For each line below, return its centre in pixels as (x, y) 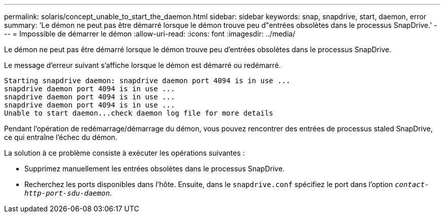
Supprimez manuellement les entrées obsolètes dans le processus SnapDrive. (155, 169)
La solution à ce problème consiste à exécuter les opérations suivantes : (124, 153)
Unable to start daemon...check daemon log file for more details (139, 113)
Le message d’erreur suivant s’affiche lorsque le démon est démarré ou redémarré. (143, 65)
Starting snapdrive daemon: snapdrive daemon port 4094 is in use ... (147, 81)
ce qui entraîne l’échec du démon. (61, 137)
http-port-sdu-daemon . (68, 193)
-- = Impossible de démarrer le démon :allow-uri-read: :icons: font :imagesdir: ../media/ (150, 34)
